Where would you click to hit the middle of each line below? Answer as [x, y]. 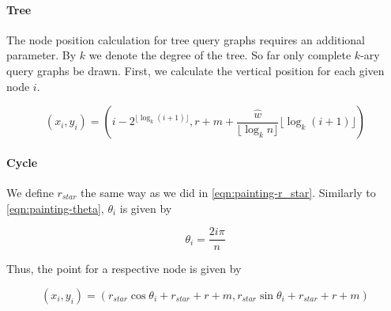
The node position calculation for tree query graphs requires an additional [186, 39]
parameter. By [41, 55]
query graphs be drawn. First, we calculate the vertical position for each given [195, 70]
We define [30, 192]
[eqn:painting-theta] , [55, 208]
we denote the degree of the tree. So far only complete [220, 55]
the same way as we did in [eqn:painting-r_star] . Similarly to [228, 192]
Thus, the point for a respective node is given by [124, 269]
